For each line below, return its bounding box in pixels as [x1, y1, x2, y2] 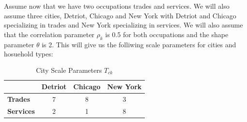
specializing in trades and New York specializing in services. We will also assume [4, 20, 243, 30]
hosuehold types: [4, 49, 53, 59]
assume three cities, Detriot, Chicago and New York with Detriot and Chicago [4, 10, 236, 20]
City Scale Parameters [36, 65, 102, 75]
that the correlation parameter [4, 29, 94, 39]
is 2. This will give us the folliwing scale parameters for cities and [42, 39, 236, 49]
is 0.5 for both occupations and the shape [105, 29, 229, 39]
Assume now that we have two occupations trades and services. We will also [4, 1, 230, 11]
